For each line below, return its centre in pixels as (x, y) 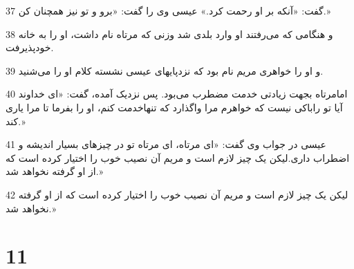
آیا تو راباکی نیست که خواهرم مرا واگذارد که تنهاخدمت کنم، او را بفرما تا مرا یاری (174, 107)
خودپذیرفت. (30, 47)
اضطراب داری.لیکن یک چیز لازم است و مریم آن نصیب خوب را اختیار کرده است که (178, 157)
